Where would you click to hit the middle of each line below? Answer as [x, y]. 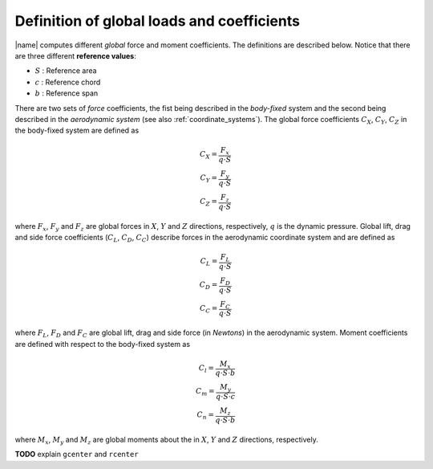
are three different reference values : [75, 55]
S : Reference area [66, 71]
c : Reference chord [68, 82]
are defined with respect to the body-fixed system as [103, 344]
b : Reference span [67, 93]
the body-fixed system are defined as [77, 131]
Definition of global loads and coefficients [158, 21]
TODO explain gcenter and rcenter [77, 455]
